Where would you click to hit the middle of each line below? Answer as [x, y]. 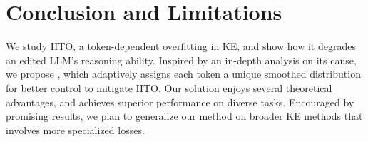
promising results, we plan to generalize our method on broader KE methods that [184, 116]
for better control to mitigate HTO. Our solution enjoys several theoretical [169, 87]
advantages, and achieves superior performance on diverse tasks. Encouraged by [180, 102]
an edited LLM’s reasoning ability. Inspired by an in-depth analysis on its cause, [181, 60]
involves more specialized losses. [75, 130]
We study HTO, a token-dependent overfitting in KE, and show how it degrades [181, 46]
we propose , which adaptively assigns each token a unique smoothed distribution [183, 74]
